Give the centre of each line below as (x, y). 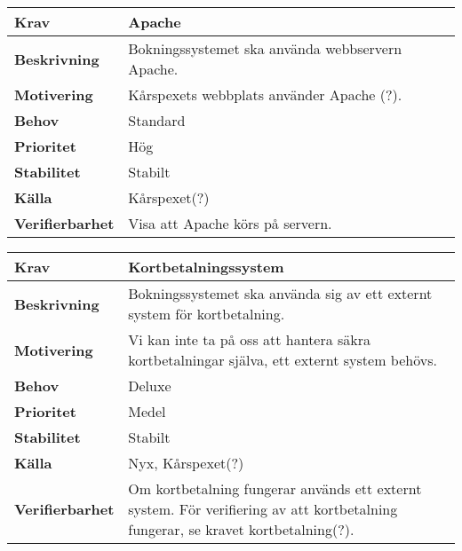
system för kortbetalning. (207, 314)
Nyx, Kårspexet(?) (186, 463)
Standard (157, 120)
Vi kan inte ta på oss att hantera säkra (250, 339)
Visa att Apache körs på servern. (230, 223)
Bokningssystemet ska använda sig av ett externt (280, 293)
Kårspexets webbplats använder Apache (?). (265, 94)
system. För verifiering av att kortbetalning (263, 509)
